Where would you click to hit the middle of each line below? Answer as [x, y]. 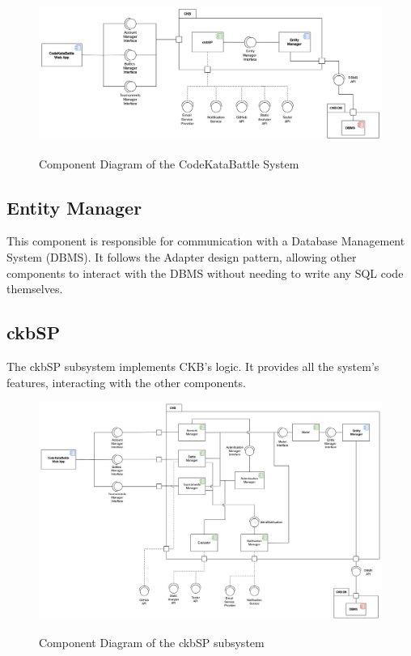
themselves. [35, 289]
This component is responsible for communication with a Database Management [206, 241]
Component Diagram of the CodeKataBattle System [169, 163]
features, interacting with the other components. [126, 382]
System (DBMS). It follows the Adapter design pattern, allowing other [182, 257]
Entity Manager [74, 207]
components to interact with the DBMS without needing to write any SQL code [205, 273]
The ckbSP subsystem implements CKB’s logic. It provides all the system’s [193, 366]
